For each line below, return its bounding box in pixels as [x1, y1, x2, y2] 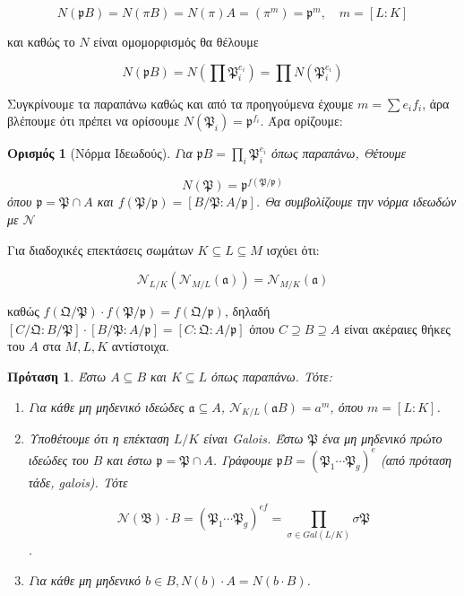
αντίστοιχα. [111, 337, 169, 355]
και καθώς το [7, 32, 75, 50]
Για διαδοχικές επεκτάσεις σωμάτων [7, 240, 193, 259]
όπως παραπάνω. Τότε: [211, 367, 332, 386]
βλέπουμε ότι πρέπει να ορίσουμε [7, 111, 180, 130]
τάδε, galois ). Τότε [28, 472, 128, 491]
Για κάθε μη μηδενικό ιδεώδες [28, 397, 185, 416]
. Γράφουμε [212, 450, 272, 469]
